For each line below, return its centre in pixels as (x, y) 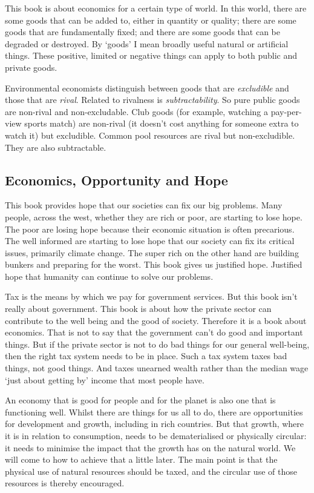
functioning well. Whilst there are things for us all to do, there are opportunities (154, 412)
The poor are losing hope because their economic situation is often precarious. (150, 229)
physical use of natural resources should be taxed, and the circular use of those (151, 471)
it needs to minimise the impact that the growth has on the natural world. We (150, 447)
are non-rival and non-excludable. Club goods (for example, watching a (137, 111)
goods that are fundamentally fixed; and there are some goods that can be (142, 32)
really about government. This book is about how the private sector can (138, 309)
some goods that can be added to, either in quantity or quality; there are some (151, 20)
